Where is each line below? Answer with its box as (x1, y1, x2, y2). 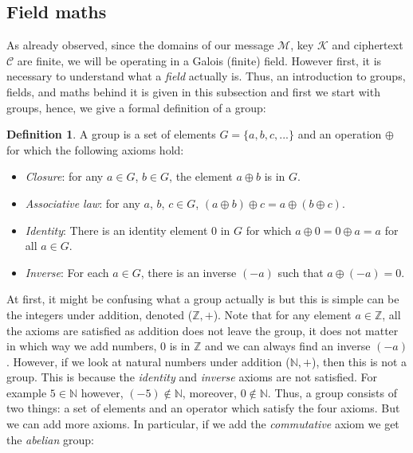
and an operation (297, 126, 382, 143)
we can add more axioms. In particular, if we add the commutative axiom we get (6, 416, 399, 432)
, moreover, (182, 384, 237, 400)
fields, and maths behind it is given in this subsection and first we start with (6, 83, 380, 100)
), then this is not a (311, 353, 407, 369)
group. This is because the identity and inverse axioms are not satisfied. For (6, 369, 377, 385)
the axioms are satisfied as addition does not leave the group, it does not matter (6, 322, 399, 338)
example (6, 384, 47, 400)
